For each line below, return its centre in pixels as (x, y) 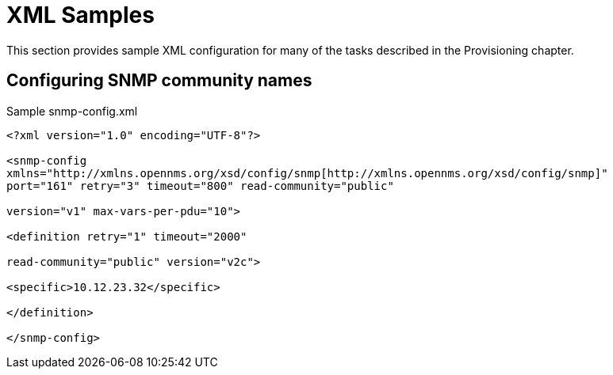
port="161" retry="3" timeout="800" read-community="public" (200, 186)
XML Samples (80, 15)
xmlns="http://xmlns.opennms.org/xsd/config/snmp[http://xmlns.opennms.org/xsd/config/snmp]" (307, 173)
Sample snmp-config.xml (72, 111)
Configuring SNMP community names (159, 81)
